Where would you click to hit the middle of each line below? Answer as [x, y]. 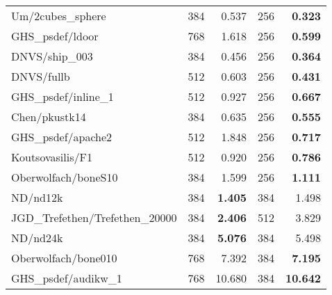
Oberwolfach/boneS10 [65, 177]
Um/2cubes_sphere [59, 16]
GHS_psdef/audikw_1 [67, 278]
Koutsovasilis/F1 [52, 157]
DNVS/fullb [41, 76]
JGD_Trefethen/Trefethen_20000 [94, 217]
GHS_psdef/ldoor [55, 36]
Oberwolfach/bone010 [64, 258]
